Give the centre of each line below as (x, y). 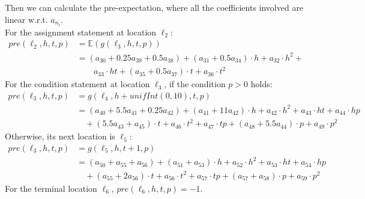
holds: (261, 84)
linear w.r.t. (26, 19)
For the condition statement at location (77, 84)
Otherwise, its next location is (60, 136)
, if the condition (195, 84)
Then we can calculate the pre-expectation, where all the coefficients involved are (154, 7)
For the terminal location (51, 188)
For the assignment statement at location (81, 32)
